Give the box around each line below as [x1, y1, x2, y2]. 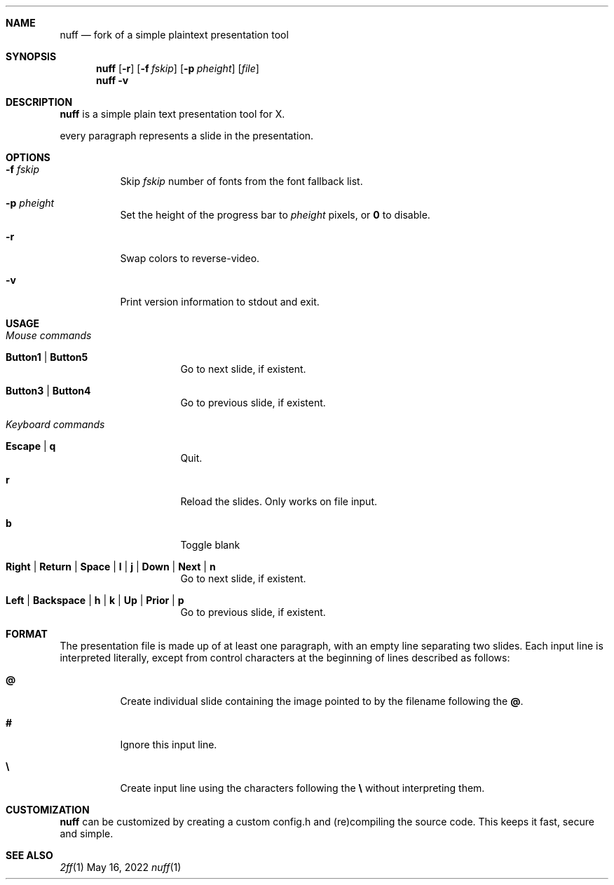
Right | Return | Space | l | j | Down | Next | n [6, 561, 216, 572]
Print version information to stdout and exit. [120, 296, 320, 308]
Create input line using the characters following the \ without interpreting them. [120, 782, 485, 794]
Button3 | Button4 [6, 385, 91, 397]
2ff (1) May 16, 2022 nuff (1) [60, 861, 182, 873]
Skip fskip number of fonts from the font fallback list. [120, 175, 363, 187]
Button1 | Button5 [6, 351, 88, 363]
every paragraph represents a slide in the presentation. [60, 130, 314, 142]
